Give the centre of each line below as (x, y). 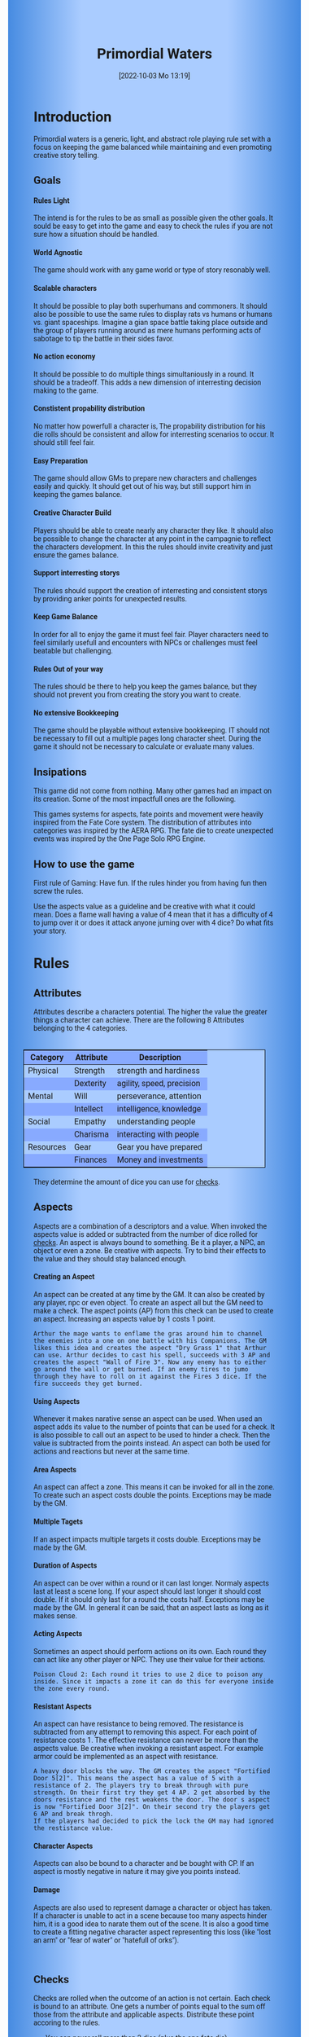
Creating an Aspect (64, 1277)
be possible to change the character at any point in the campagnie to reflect (152, 539)
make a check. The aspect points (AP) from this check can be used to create (154, 1311)
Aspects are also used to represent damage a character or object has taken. (153, 1907)
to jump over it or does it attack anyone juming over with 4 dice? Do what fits (154, 922)
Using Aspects (57, 1401)
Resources (47, 1147)
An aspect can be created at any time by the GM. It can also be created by (149, 1294)
